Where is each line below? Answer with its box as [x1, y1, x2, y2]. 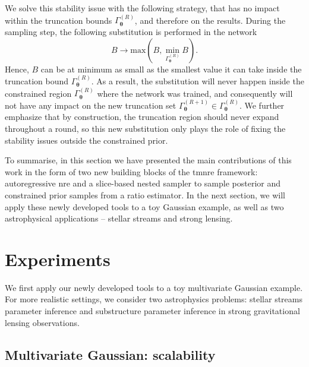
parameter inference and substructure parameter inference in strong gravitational [5, 305, 300, 317]
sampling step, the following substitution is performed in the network [5, 26, 257, 37]
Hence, [5, 62, 29, 75]
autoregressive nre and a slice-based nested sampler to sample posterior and [5, 177, 280, 189]
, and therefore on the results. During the [134, 14, 286, 26]
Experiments [5, 246, 111, 271]
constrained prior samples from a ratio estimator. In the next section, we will [5, 188, 285, 201]
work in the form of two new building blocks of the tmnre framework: [5, 165, 258, 178]
